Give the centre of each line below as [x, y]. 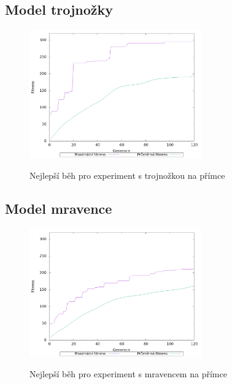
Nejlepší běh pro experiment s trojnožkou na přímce [127, 175]
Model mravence [59, 208]
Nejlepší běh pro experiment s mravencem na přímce [128, 374]
